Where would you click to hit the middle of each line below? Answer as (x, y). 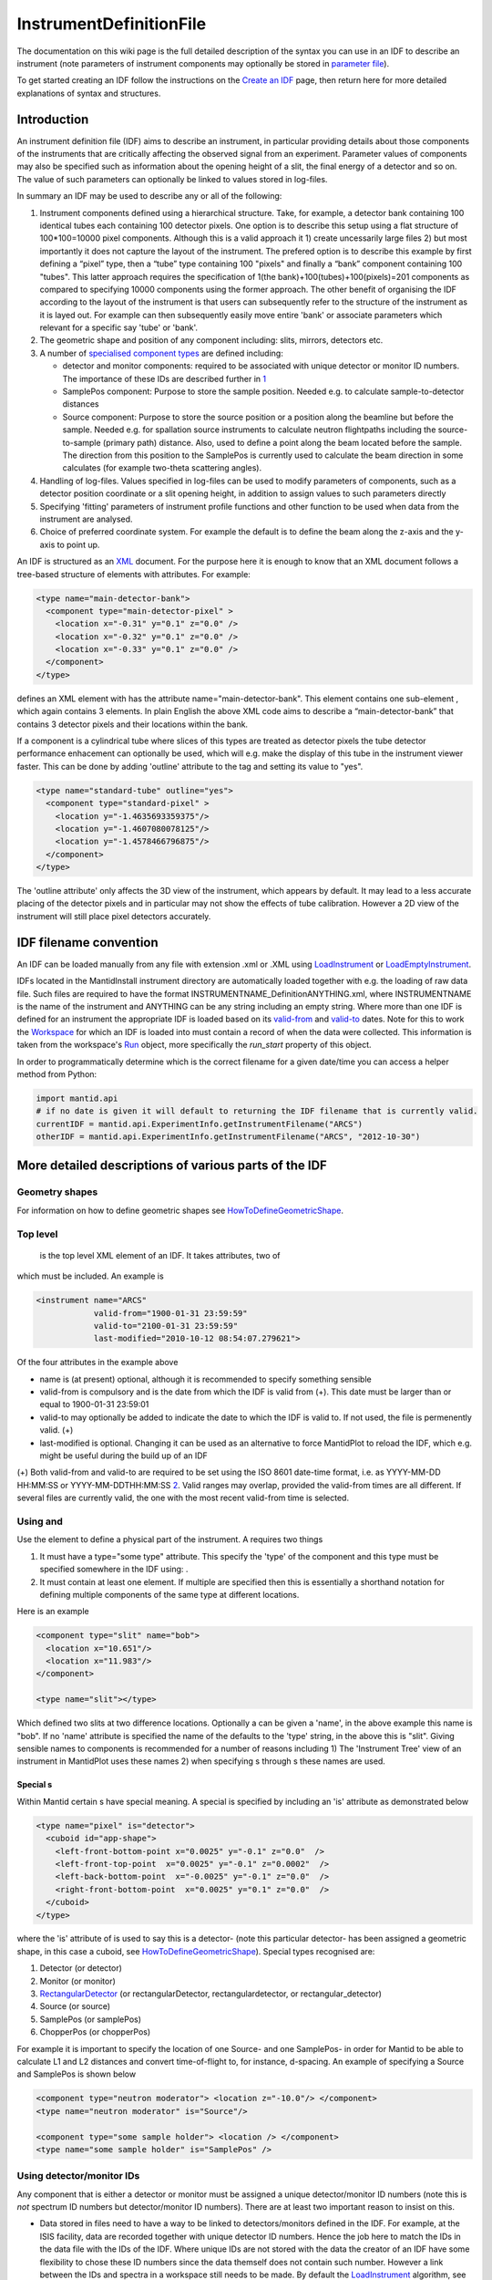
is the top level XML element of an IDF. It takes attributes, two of (160, 1255)
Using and (40, 1521)
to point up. (78, 544)
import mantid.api (77, 1098)
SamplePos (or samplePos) (90, 2019)
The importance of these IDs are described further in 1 (164, 378)
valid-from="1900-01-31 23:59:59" (170, 1313)
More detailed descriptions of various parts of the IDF (172, 1166)
